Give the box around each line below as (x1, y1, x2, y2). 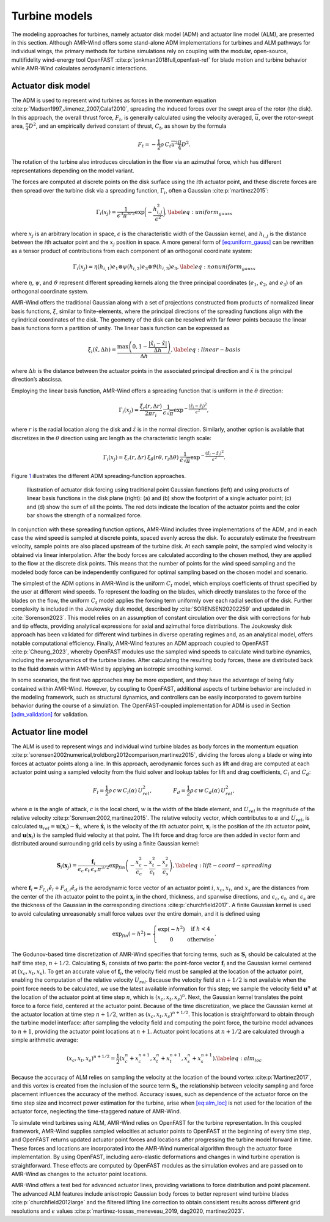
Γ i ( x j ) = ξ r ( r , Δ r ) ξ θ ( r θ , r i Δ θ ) (103, 454, 179, 462)
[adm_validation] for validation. (11, 710, 89, 718)
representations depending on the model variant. (11, 167, 134, 174)
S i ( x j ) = (56, 862, 77, 870)
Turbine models (11, 9, 93, 23)
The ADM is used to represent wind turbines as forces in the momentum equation (11, 97, 216, 104)
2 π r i (144, 410, 157, 418)
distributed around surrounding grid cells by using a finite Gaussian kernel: (11, 840, 200, 847)
